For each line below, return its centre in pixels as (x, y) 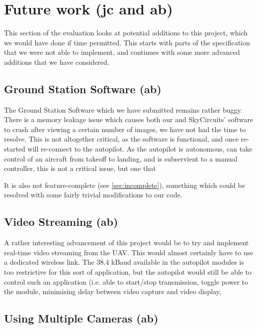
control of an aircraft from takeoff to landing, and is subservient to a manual (121, 158)
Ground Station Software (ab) (83, 88)
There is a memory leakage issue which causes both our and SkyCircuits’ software (129, 119)
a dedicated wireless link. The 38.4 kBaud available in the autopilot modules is (124, 262)
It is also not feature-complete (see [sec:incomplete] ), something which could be (125, 185)
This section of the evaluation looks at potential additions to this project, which (126, 33)
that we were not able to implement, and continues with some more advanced (122, 52)
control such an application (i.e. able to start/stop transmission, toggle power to (126, 281)
